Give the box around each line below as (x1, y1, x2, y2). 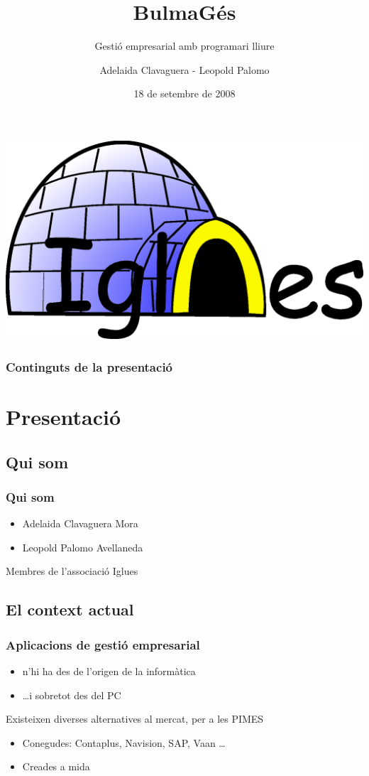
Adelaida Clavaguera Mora (22, 516, 138, 531)
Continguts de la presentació (6, 357, 173, 375)
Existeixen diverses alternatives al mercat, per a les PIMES (6, 711, 264, 726)
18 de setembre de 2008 (133, 86, 236, 101)
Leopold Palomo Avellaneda (22, 539, 143, 554)
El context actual (6, 598, 134, 620)
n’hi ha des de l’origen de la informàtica (22, 664, 196, 679)
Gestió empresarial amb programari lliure (94, 38, 275, 53)
